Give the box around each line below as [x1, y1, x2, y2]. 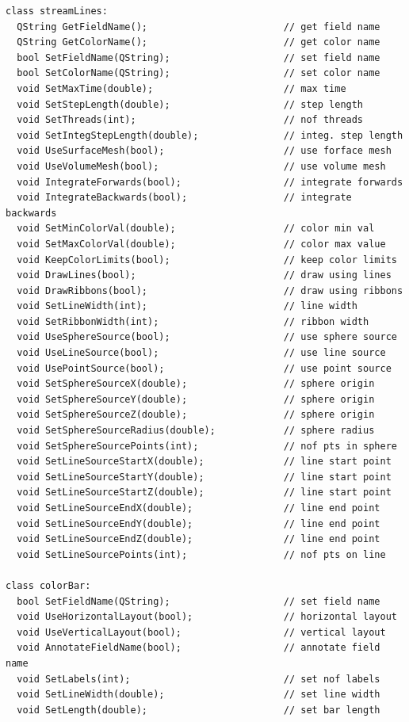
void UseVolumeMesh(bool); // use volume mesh [17, 160, 386, 172]
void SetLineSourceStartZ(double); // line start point [17, 487, 392, 499]
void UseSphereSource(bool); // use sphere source [17, 331, 397, 343]
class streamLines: [6, 6, 108, 17]
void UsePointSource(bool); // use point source [17, 362, 392, 374]
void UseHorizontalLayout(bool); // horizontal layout [17, 611, 397, 623]
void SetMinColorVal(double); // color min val [17, 223, 375, 235]
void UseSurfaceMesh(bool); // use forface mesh [17, 145, 392, 157]
